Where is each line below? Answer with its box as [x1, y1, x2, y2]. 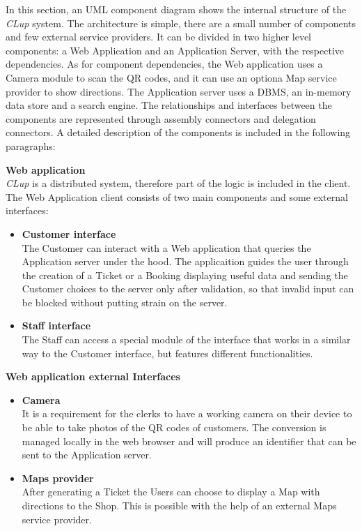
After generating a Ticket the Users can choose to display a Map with [22, 484, 320, 499]
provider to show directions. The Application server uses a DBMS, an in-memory [6, 84, 352, 98]
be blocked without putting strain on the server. [22, 294, 228, 309]
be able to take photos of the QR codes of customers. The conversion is [22, 420, 326, 435]
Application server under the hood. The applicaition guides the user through [22, 254, 349, 269]
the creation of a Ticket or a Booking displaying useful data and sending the [22, 267, 348, 282]
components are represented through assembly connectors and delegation [6, 111, 316, 126]
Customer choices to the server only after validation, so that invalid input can [22, 281, 354, 296]
